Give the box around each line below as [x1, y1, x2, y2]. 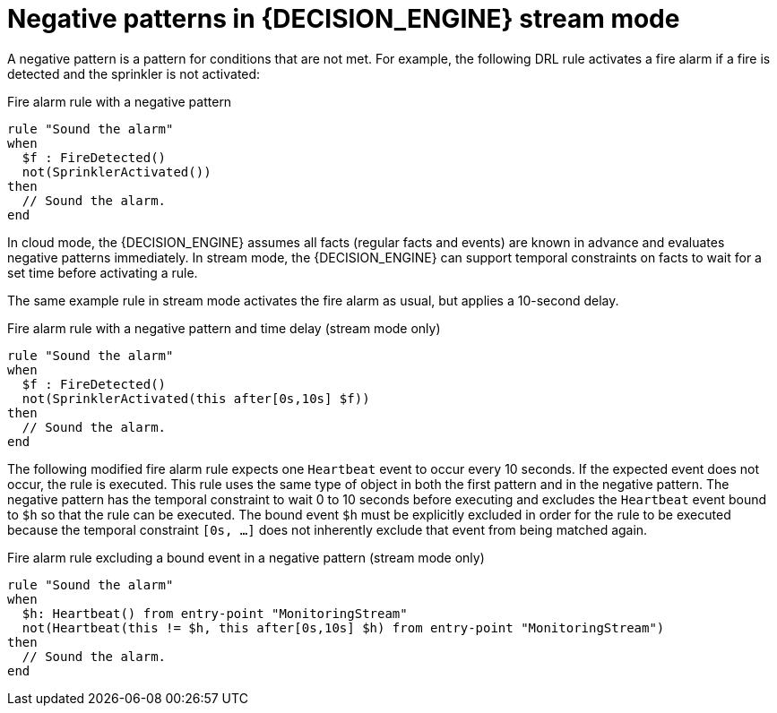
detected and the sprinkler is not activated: [7, 65, 261, 82]
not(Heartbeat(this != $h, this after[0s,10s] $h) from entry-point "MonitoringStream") [22, 620, 665, 635]
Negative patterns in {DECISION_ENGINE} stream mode [7, 4, 680, 34]
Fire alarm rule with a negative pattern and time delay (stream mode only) [7, 320, 441, 336]
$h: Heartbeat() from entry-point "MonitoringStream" [22, 606, 408, 621]
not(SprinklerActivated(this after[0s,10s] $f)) [22, 391, 370, 406]
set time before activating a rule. [7, 264, 198, 280]
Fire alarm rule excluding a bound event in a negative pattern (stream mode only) [7, 549, 485, 565]
